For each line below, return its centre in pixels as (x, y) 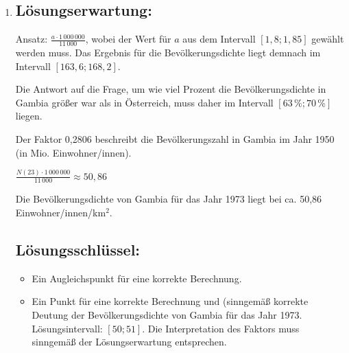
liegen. (29, 116)
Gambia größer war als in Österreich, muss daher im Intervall (144, 102)
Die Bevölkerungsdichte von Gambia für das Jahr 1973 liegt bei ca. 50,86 (169, 199)
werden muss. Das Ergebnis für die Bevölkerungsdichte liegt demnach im (168, 53)
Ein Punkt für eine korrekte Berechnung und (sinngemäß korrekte (170, 301)
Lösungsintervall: (67, 328)
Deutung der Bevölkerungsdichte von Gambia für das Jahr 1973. (167, 314)
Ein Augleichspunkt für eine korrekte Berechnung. (137, 278)
